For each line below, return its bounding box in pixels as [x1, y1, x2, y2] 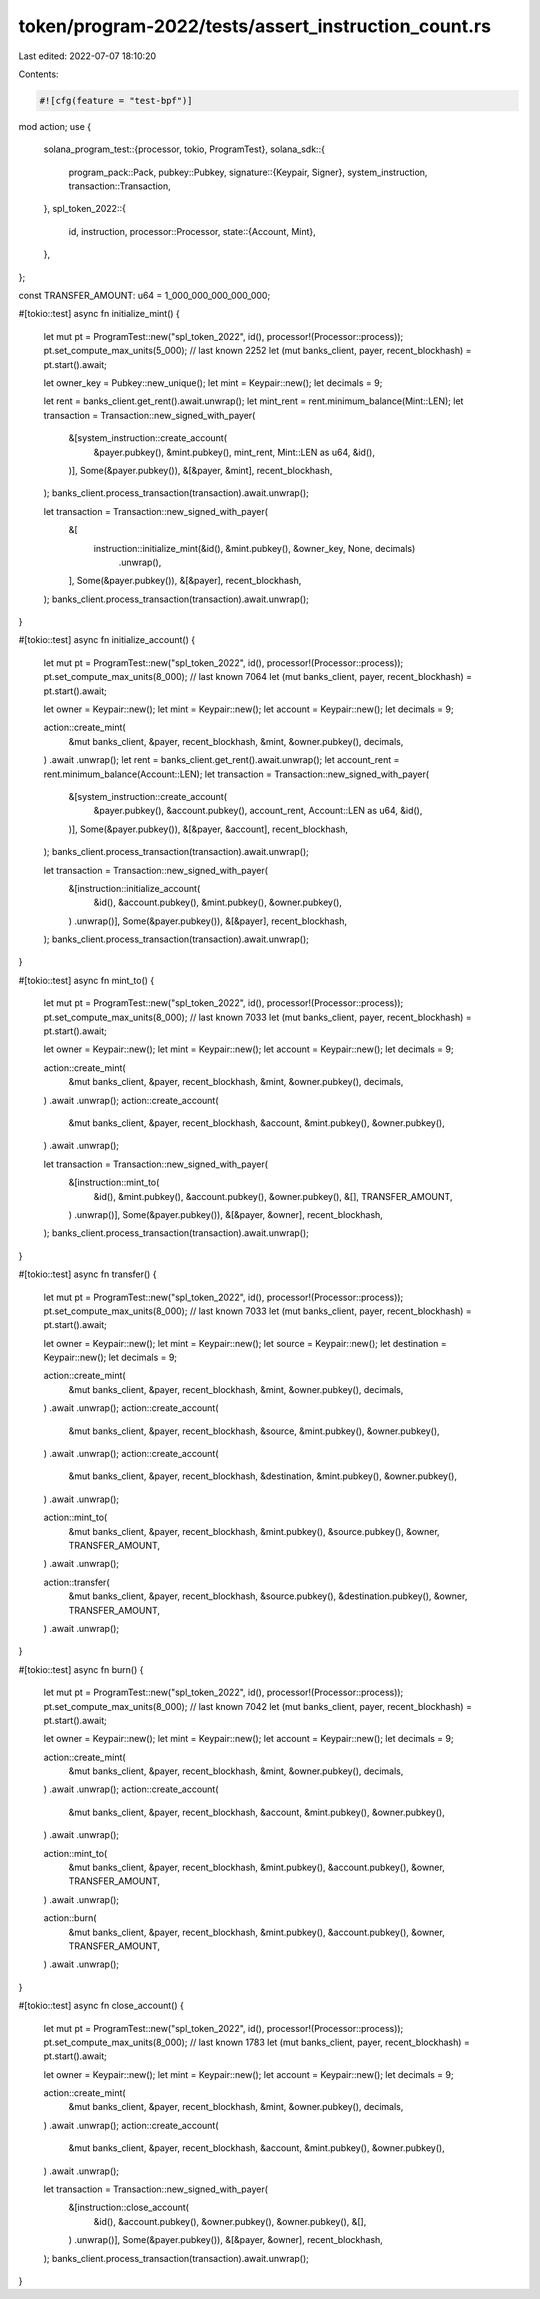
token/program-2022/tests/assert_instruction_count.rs [18, 15, 492, 37]
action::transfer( [43, 1576, 110, 1588]
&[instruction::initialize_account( [68, 882, 201, 894]
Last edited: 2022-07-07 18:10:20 [18, 50, 157, 62]
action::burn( [43, 1912, 97, 1924]
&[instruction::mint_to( [68, 1176, 160, 1189]
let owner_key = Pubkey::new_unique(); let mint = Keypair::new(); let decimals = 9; [43, 376, 383, 389]
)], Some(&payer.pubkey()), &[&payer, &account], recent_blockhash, [68, 823, 349, 835]
